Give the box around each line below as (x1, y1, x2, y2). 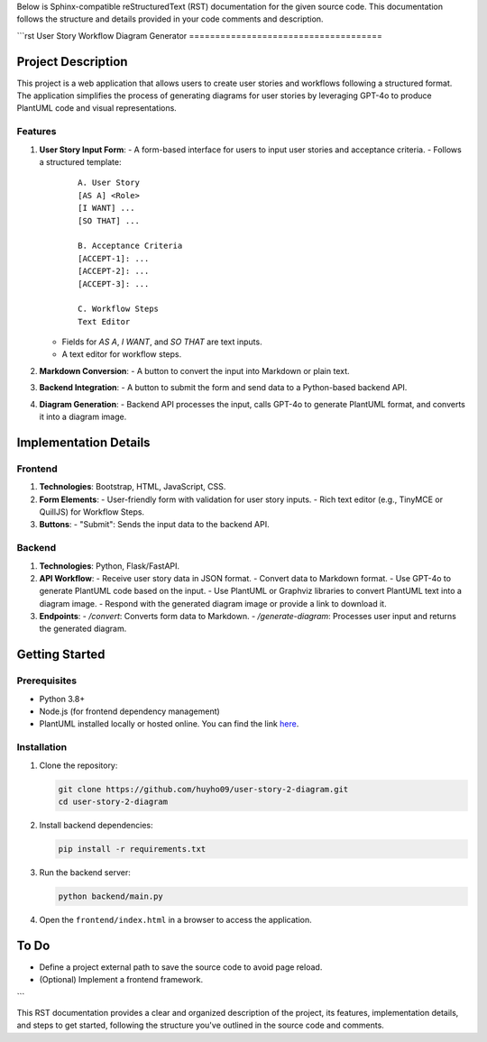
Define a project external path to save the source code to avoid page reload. (39, 961, 323, 973)
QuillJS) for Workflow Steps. (39, 506, 144, 517)
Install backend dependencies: (39, 819, 153, 830)
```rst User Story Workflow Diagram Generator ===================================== (16, 30, 382, 41)
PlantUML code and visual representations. (16, 103, 178, 114)
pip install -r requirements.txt (58, 844, 207, 854)
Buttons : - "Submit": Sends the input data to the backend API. (39, 519, 270, 530)
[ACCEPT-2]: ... (78, 266, 150, 277)
